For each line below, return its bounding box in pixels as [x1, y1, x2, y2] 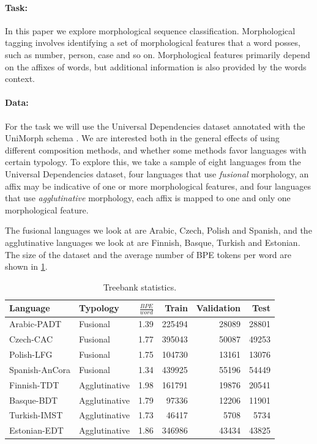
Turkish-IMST [9, 409, 63, 421]
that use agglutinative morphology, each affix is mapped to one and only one [5, 191, 291, 204]
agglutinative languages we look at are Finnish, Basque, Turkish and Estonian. [5, 235, 300, 248]
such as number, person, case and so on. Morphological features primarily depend [5, 48, 310, 61]
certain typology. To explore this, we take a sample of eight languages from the [5, 155, 301, 168]
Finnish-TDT [9, 378, 59, 391]
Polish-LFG [9, 348, 53, 361]
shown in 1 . [5, 260, 48, 273]
